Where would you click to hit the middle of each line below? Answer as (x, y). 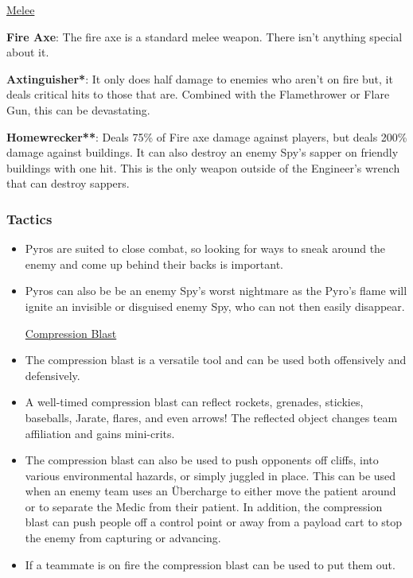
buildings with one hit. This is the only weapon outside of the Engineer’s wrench (203, 167)
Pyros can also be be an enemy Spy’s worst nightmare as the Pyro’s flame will (216, 291)
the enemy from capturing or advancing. (123, 538)
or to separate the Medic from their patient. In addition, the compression (204, 506)
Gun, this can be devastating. (78, 109)
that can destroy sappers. (68, 183)
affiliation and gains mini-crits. (100, 433)
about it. (28, 52)
